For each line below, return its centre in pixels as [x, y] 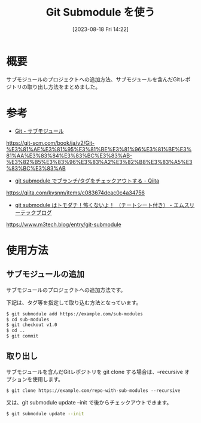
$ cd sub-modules [28, 319]
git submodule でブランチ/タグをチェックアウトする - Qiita [87, 181]
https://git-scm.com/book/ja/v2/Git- [51, 143]
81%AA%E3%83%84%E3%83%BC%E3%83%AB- [69, 156]
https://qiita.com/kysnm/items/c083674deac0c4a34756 [76, 193]
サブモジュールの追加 [45, 274]
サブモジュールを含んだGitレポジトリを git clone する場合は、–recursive [95, 372]
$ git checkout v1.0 [32, 325]
